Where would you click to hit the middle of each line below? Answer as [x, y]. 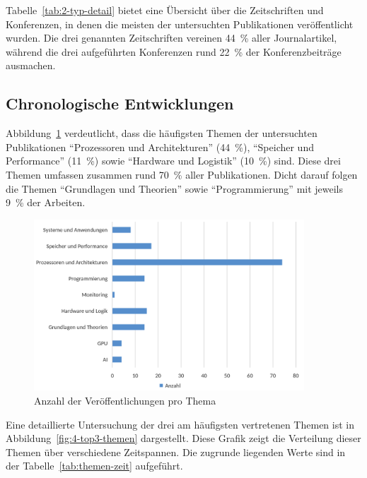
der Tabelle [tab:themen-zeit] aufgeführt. [94, 466]
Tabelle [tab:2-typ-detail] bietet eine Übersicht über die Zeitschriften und [165, 10]
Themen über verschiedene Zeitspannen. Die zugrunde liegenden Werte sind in [176, 452]
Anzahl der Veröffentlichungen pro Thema [125, 400]
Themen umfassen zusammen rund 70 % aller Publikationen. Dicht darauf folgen [182, 174]
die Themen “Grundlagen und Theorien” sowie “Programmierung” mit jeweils [175, 188]
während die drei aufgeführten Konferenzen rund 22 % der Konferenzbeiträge [174, 51]
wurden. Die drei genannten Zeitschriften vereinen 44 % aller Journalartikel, [171, 38]
